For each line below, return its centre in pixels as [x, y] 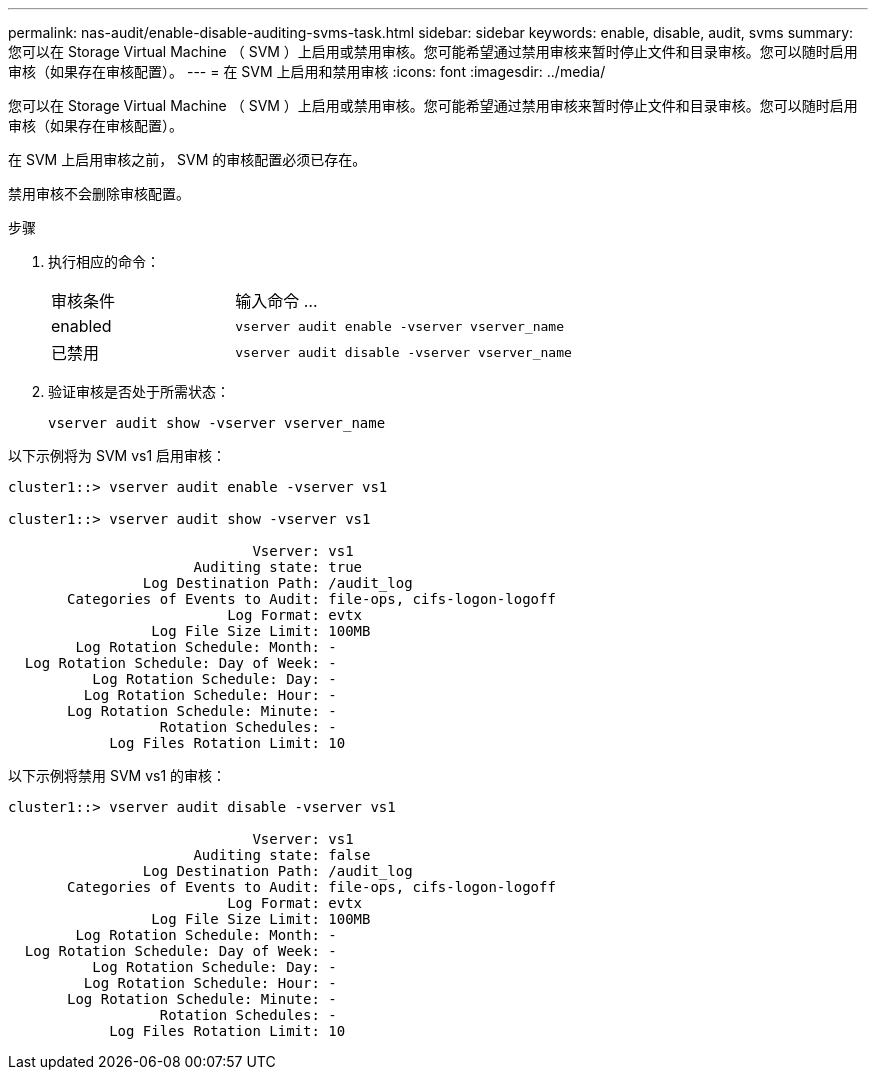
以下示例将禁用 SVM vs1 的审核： [117, 775]
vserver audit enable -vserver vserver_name [400, 326]
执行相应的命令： [104, 261]
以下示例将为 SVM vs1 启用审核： [117, 455]
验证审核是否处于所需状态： [139, 391]
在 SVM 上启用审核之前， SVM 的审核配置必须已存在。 [187, 159]
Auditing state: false [282, 855]
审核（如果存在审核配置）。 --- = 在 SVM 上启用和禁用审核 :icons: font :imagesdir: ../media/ [307, 71]
